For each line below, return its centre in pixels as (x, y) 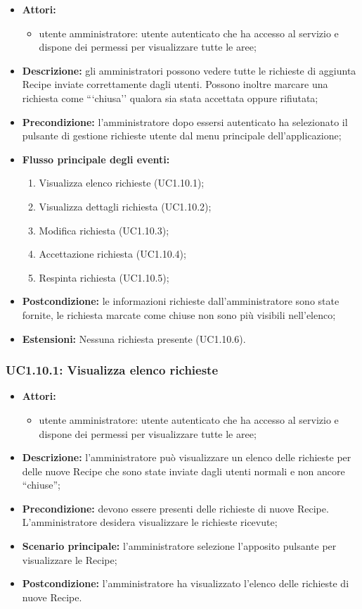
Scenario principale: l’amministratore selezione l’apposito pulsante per (179, 546)
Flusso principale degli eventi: (96, 159)
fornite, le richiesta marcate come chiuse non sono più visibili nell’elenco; (179, 314)
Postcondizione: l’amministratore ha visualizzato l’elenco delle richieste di (186, 583)
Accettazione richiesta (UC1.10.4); (112, 254)
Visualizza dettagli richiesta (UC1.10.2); (125, 206)
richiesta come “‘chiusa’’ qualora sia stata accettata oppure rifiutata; (170, 98)
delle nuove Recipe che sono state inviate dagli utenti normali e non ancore (183, 471)
